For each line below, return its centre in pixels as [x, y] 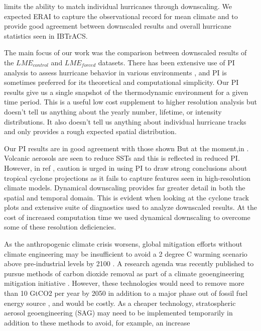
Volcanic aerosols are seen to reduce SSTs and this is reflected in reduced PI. [122, 158]
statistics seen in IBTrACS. [46, 35]
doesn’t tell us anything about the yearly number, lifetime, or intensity [113, 111]
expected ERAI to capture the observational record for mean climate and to [121, 16]
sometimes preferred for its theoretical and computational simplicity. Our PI [121, 82]
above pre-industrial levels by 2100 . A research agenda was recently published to [129, 263]
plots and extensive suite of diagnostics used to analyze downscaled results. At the [130, 207]
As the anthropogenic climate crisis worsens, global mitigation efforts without [123, 244]
